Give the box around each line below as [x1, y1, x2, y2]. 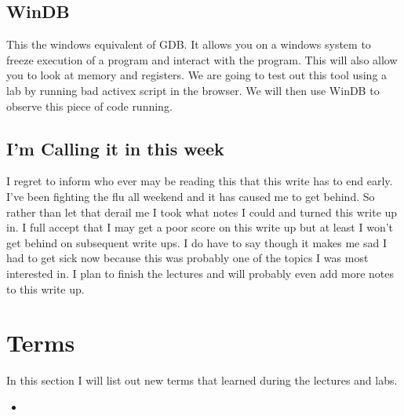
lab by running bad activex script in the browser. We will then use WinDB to [6, 82, 380, 98]
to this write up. [6, 280, 85, 297]
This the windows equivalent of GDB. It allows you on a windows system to [6, 36, 371, 53]
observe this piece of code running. [6, 97, 173, 114]
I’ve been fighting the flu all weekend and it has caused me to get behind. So [6, 188, 375, 204]
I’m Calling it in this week [6, 136, 224, 160]
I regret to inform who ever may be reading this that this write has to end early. [6, 173, 393, 189]
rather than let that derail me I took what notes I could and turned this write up [6, 203, 398, 220]
